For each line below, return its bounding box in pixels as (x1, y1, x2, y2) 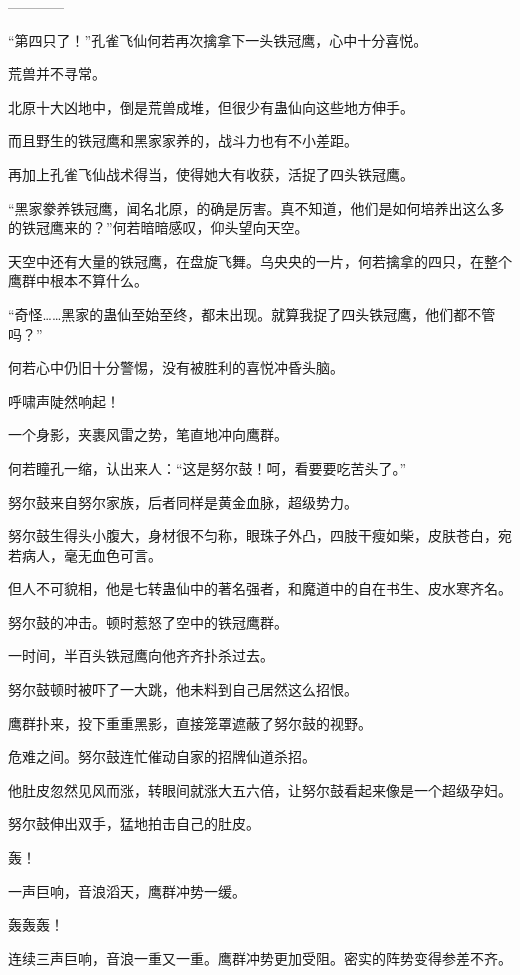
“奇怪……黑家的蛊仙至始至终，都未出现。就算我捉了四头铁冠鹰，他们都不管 (8, 303, 496, 324)
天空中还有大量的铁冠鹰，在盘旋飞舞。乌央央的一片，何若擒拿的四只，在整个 (8, 250, 512, 271)
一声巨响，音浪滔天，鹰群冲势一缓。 (8, 880, 246, 901)
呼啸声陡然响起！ (8, 390, 120, 411)
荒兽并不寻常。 (8, 63, 106, 84)
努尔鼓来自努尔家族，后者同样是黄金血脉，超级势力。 (8, 491, 358, 512)
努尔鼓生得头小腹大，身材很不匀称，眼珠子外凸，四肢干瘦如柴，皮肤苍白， (8, 525, 498, 546)
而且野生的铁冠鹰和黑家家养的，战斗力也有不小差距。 (8, 130, 358, 151)
